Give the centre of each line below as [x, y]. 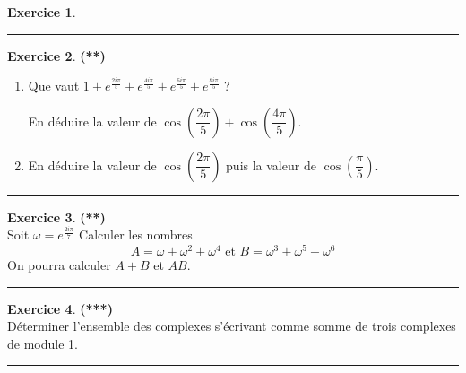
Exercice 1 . [42, 12]
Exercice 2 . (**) [56, 55]
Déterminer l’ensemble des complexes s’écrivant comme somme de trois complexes [232, 326]
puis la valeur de [271, 165]
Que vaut [54, 86]
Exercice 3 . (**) [56, 217]
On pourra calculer [59, 265]
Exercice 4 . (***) [60, 308]
